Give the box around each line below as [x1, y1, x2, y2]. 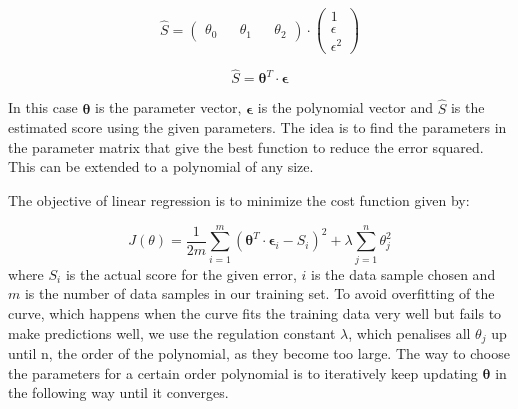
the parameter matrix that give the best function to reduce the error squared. [8, 136, 484, 157]
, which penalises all [348, 322, 471, 343]
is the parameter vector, [95, 97, 242, 118]
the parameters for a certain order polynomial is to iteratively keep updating [8, 362, 478, 383]
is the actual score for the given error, [65, 263, 297, 284]
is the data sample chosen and [311, 263, 496, 284]
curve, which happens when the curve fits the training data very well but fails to [8, 302, 502, 323]
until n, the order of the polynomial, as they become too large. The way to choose [8, 343, 510, 364]
